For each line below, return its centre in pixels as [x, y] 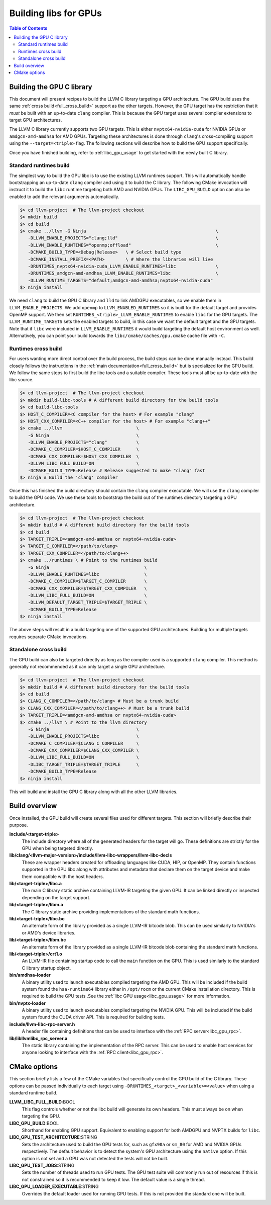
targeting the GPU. [41, 1116]
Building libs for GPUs [56, 13]
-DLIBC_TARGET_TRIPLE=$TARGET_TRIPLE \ [83, 764]
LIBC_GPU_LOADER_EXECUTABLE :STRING [54, 1186]
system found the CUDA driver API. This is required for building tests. [93, 1017]
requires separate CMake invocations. [48, 637]
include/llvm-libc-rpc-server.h [42, 1024]
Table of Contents [28, 28]
